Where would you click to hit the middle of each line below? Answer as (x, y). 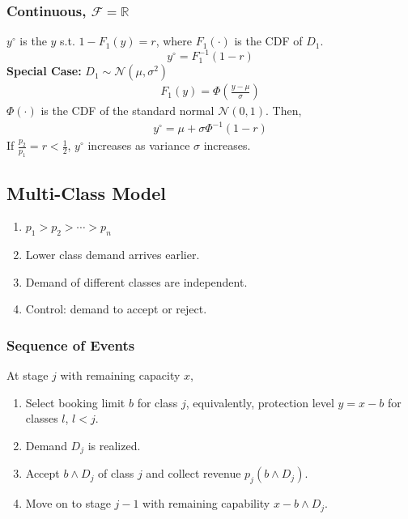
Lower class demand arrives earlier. (113, 255)
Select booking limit (75, 402)
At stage (28, 375)
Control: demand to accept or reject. (116, 309)
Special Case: (44, 71)
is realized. (114, 446)
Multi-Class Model (87, 192)
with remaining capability (206, 503)
